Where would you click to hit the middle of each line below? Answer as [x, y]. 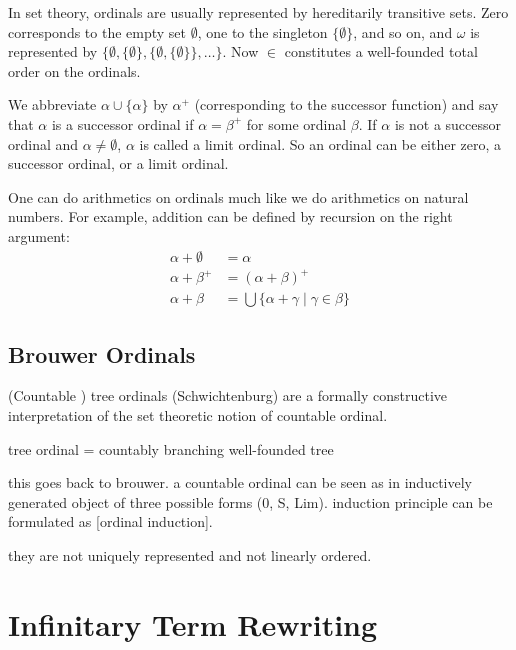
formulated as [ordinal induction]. [110, 521]
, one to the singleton [262, 31]
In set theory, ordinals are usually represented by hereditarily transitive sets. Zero [258, 12]
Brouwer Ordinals [102, 353]
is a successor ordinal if [122, 123]
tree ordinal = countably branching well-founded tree [171, 448]
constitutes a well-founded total [381, 51]
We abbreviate [52, 104]
